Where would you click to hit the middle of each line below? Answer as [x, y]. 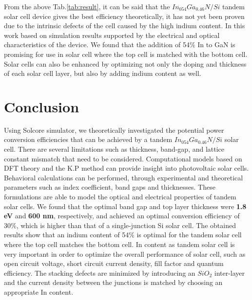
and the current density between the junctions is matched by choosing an [113, 282]
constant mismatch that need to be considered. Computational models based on [123, 158]
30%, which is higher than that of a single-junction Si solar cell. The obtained [120, 225]
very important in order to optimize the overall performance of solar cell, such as [125, 254]
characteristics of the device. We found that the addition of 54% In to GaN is [120, 44]
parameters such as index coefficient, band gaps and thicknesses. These [110, 187]
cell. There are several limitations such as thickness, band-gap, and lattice [114, 149]
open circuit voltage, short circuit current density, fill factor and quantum [114, 263]
